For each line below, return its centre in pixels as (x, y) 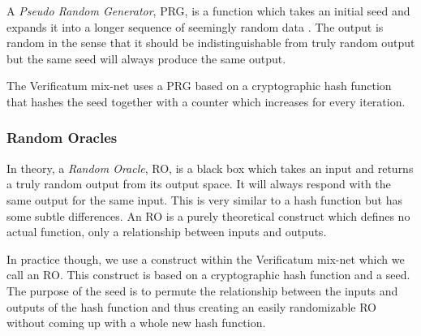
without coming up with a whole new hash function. (136, 323)
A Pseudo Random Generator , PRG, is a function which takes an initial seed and (208, 11)
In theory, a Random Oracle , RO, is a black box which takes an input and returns (210, 168)
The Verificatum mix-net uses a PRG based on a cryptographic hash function (199, 86)
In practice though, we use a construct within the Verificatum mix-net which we (206, 258)
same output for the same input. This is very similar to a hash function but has (204, 199)
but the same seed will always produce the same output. (146, 58)
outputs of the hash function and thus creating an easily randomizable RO (192, 306)
